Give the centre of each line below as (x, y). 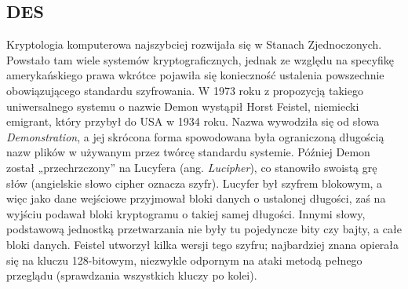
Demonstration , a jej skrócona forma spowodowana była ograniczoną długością (195, 136)
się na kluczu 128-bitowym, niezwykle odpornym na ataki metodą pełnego (184, 260)
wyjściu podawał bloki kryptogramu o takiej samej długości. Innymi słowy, (186, 213)
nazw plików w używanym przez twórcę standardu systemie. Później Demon (188, 152)
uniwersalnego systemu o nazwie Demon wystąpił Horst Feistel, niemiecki (183, 106)
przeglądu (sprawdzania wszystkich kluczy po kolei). (132, 275)
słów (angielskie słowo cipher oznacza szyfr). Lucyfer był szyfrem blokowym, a (195, 183)
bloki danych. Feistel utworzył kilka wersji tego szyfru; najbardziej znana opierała (203, 244)
